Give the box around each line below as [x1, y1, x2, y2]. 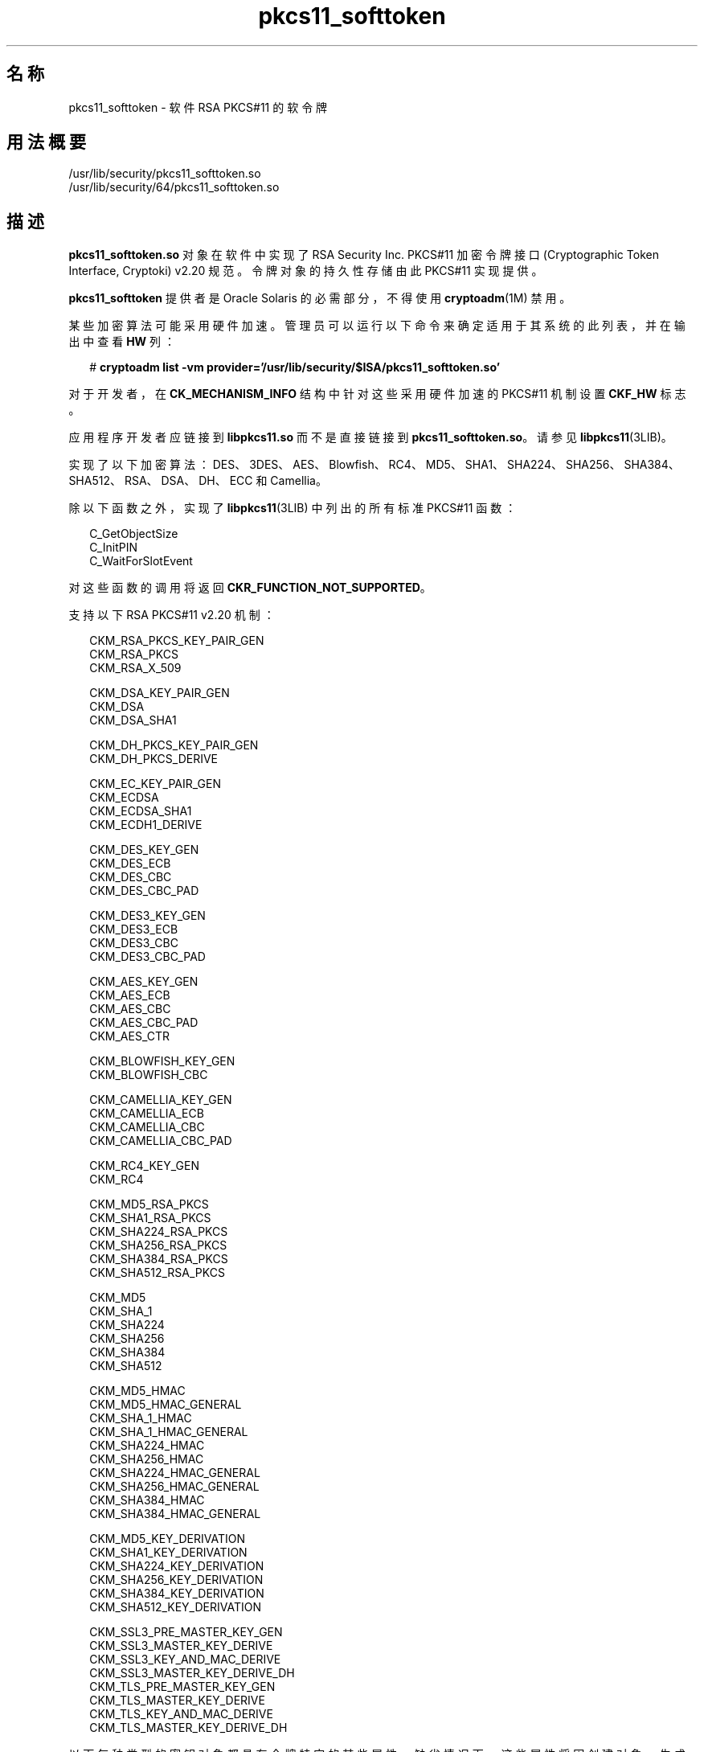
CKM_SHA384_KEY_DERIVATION [89, 1586, 264, 1601]
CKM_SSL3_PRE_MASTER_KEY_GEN [89, 1625, 283, 1639]
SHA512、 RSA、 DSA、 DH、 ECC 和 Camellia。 [68, 474, 327, 488]
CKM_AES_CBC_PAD [89, 1016, 199, 1030]
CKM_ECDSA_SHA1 [89, 804, 192, 819]
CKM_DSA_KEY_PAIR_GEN [89, 686, 230, 700]
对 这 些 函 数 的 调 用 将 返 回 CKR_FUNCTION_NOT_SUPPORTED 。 [68, 581, 432, 595]
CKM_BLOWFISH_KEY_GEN [89, 1054, 235, 1069]
